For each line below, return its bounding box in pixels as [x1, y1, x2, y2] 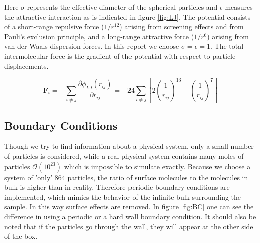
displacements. [4, 60, 49, 71]
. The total [210, 41, 244, 51]
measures [225, 2, 253, 12]
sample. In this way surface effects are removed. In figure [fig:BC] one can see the [4, 201, 254, 212]
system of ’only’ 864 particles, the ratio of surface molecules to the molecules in [4, 172, 248, 182]
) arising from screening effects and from [119, 21, 244, 32]
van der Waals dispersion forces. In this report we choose [4, 41, 179, 51]
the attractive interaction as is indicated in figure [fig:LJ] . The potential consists [4, 11, 251, 22]
